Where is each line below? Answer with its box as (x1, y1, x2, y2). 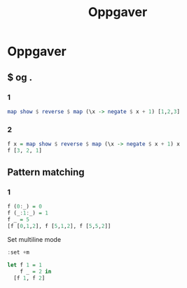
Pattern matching (7, 166, 85, 178)
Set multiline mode (7, 235, 62, 243)
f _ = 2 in (20, 268, 52, 275)
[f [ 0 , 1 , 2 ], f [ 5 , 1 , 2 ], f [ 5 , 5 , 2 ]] (7, 223, 111, 230)
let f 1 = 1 (7, 261, 42, 268)
